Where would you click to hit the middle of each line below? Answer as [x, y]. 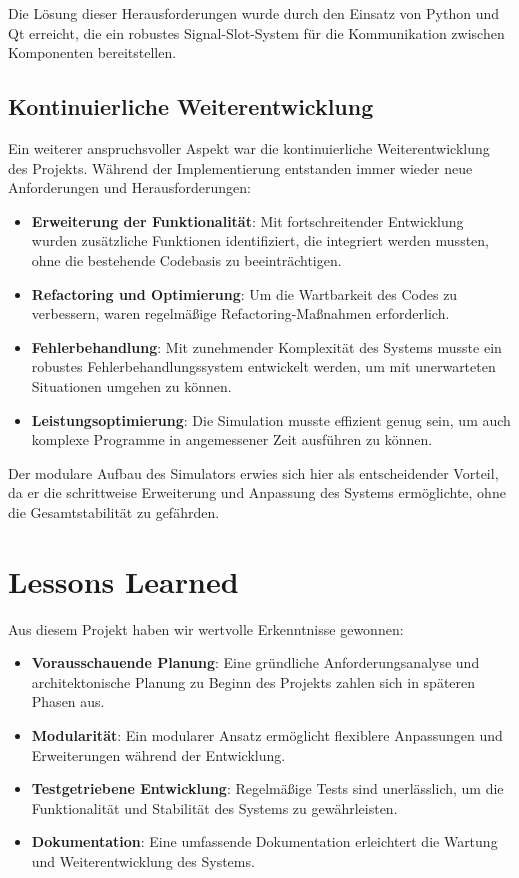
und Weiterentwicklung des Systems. [143, 860]
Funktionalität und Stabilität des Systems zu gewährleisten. [214, 807]
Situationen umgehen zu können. [131, 385]
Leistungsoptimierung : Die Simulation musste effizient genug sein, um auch [271, 419]
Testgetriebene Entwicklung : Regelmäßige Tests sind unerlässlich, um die [267, 788]
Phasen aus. [68, 701]
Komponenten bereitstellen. [92, 52]
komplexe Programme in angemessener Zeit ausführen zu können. [232, 439]
